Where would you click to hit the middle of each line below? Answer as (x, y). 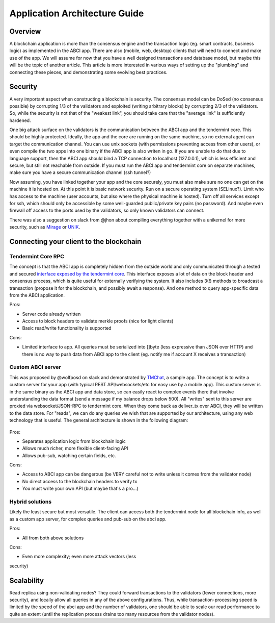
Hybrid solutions (31, 502)
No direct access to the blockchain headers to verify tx (80, 481)
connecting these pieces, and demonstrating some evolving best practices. (88, 72)
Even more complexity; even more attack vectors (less (79, 557)
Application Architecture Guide (77, 13)
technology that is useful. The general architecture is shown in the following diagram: (99, 420)
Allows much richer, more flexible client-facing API (75, 448)
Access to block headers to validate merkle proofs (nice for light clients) (98, 321)
